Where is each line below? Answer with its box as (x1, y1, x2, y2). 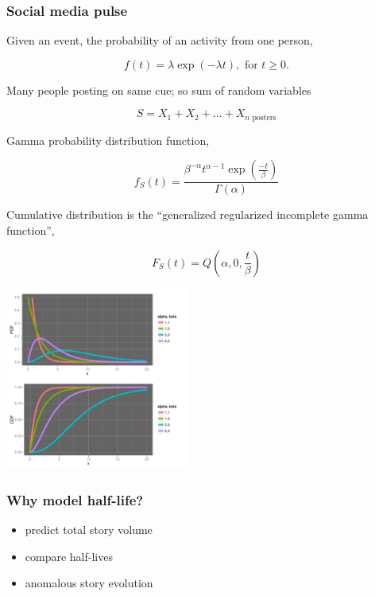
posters (252, 113, 276, 122)
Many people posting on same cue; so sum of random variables (6, 81, 311, 98)
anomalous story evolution (25, 575, 153, 591)
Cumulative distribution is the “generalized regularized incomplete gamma (6, 206, 369, 223)
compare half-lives (25, 547, 113, 564)
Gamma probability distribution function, (6, 131, 210, 148)
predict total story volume (25, 521, 153, 538)
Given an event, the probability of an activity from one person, (6, 32, 313, 49)
